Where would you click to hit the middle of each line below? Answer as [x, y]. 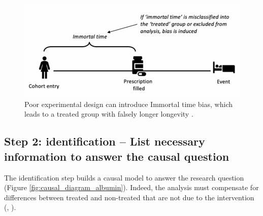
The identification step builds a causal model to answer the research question [124, 177]
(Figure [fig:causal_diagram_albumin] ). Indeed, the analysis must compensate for [131, 187]
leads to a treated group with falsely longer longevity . [109, 114]
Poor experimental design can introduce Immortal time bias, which [129, 104]
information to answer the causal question [117, 156]
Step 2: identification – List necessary [105, 141]
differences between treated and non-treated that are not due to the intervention [129, 197]
